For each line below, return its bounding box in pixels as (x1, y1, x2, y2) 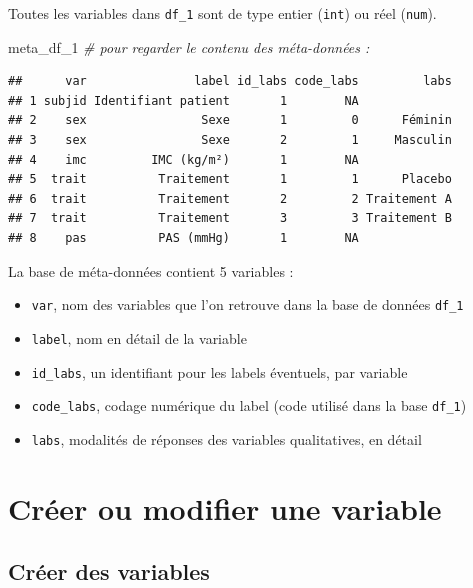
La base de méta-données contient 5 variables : (8, 260, 294, 281)
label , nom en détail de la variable (31, 327, 247, 348)
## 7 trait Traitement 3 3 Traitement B (8, 211, 452, 226)
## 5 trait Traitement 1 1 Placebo (8, 172, 452, 187)
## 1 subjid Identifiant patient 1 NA (8, 93, 359, 108)
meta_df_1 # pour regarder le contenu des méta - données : (8, 36, 370, 57)
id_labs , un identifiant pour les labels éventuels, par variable (31, 361, 408, 382)
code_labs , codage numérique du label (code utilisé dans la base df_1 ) (31, 395, 467, 416)
